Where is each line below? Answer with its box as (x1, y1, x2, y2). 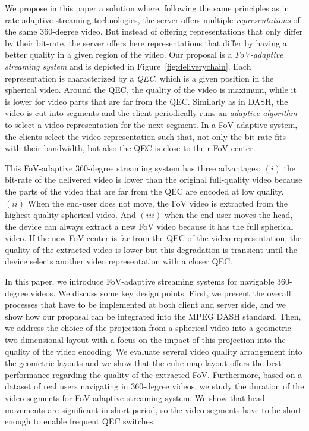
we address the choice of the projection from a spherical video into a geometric (5, 321, 291, 334)
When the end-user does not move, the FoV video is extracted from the (27, 196, 288, 209)
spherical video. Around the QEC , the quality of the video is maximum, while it (5, 83, 297, 96)
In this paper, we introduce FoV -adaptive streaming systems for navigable (5, 275, 275, 288)
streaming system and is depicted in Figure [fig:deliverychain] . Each (5, 60, 251, 72)
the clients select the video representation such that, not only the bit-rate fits (5, 130, 286, 142)
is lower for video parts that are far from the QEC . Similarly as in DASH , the (5, 95, 288, 107)
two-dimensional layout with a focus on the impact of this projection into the (5, 333, 286, 346)
